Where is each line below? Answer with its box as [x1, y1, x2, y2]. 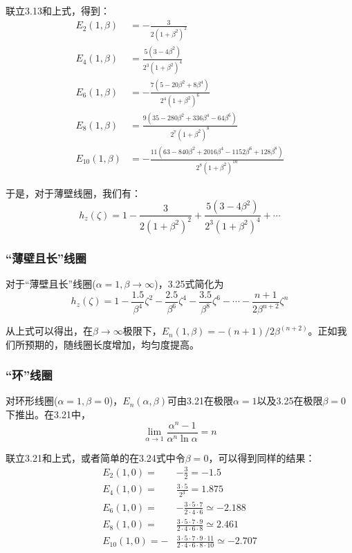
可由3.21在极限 [167, 393, 233, 408]
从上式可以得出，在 [6, 324, 93, 338]
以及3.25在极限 [257, 393, 323, 408]
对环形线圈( [6, 393, 58, 408]
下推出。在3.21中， [6, 407, 91, 422]
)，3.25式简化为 [154, 276, 224, 291]
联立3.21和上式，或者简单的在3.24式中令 [6, 450, 185, 465]
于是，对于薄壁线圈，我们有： [6, 185, 141, 200]
